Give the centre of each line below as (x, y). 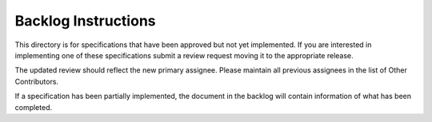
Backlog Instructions (85, 21)
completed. (33, 107)
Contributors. (37, 81)
